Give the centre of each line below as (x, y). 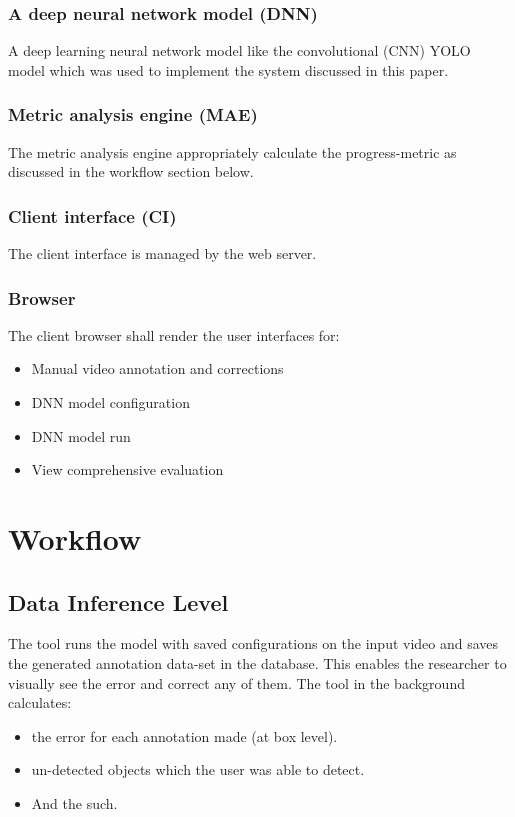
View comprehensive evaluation (127, 469)
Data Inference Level (118, 601)
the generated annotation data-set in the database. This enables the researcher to (257, 662)
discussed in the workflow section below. (131, 171)
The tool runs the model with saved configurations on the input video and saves (253, 643)
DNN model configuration (110, 402)
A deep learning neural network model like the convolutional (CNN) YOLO (239, 50)
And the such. (74, 802)
